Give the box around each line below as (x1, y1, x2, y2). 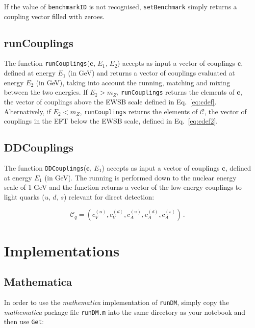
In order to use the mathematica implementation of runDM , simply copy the (4, 297, 229, 307)
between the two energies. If (4, 87, 88, 97)
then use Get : (4, 316, 44, 327)
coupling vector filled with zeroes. (4, 11, 105, 21)
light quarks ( (4, 191, 45, 202)
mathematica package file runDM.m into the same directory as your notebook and (4, 306, 246, 317)
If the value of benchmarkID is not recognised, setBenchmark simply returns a (4, 1, 237, 11)
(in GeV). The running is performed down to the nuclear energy (44, 172, 236, 182)
